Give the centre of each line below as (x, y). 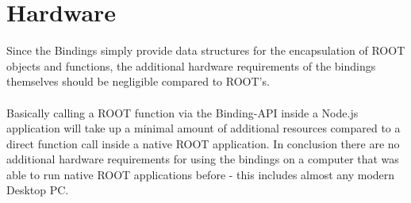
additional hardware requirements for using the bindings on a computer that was (203, 159)
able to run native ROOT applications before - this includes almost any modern (201, 174)
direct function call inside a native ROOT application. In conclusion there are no (203, 143)
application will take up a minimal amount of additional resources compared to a (204, 128)
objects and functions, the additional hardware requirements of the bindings (191, 65)
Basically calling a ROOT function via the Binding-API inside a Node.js (182, 112)
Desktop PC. (38, 190)
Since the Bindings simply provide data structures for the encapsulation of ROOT (206, 50)
